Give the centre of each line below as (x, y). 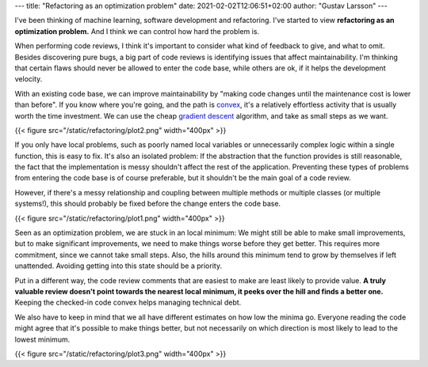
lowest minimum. (42, 339)
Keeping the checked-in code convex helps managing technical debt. (128, 303)
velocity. (29, 79)
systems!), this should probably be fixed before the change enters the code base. (148, 204)
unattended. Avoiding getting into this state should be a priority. (118, 266)
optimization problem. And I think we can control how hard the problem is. (137, 31)
